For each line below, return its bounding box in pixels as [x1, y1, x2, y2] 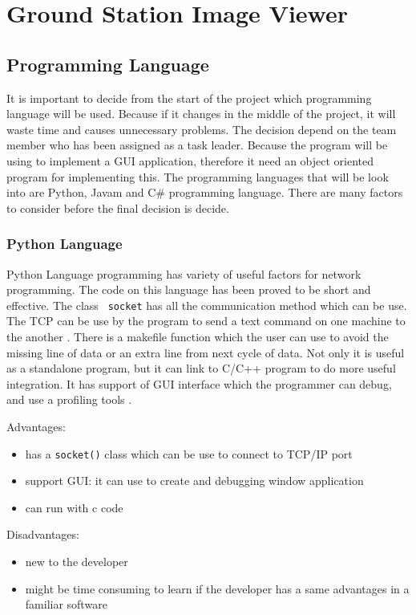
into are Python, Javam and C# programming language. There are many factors [6, 184, 403, 201]
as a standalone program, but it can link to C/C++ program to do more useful [6, 360, 396, 377]
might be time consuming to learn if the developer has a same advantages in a [25, 580, 410, 597]
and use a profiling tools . [6, 391, 132, 408]
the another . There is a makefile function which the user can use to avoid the [6, 328, 389, 344]
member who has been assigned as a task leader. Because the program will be [6, 136, 388, 153]
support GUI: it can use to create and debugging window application [25, 472, 364, 489]
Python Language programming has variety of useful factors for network [6, 265, 361, 282]
